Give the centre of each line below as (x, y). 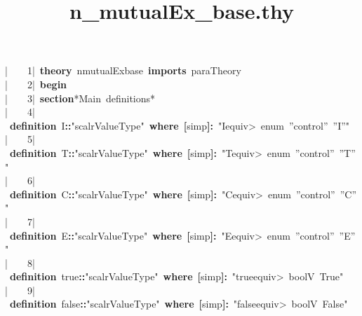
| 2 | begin (36, 84)
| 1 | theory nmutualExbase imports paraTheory (123, 70)
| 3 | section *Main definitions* (80, 98)
